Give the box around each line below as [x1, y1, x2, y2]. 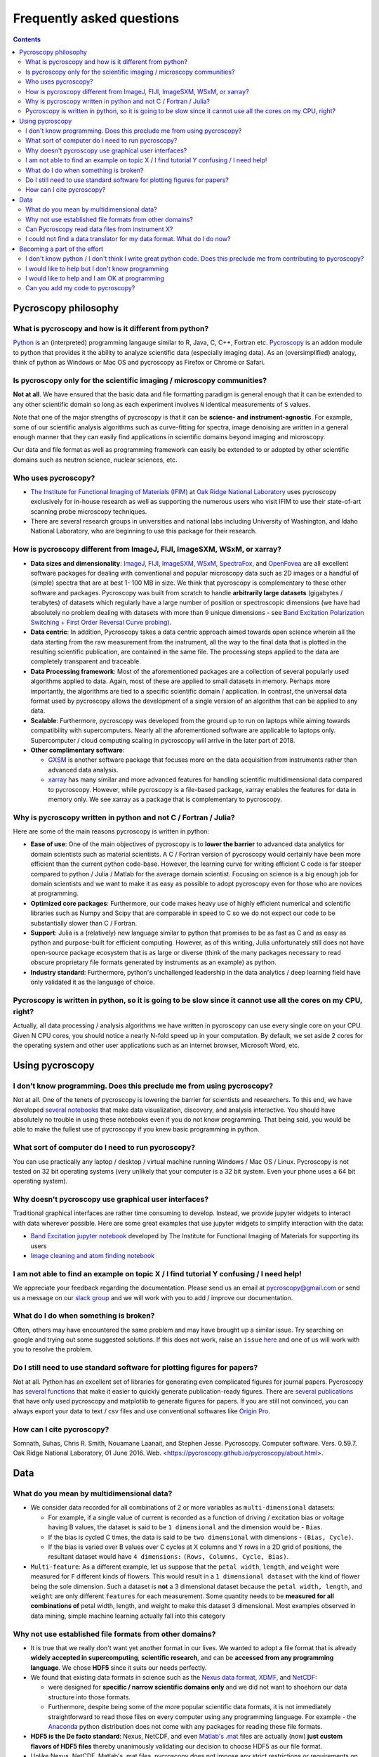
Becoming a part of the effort [19, 245, 104, 253]
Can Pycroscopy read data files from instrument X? [25, 225, 173, 233]
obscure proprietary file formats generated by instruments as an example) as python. [30, 958, 277, 966]
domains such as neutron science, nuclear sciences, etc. [13, 455, 178, 464]
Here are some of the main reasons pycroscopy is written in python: [13, 827, 210, 836]
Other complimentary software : [30, 746, 125, 754]
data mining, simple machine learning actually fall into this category [30, 1612, 226, 1620]
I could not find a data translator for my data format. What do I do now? [25, 235, 231, 243]
